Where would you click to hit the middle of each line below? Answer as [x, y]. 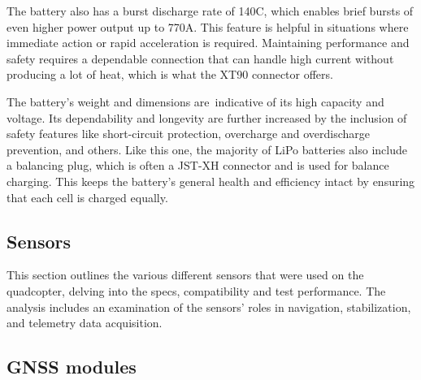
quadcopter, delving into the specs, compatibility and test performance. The [196, 290]
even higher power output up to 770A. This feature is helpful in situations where [208, 26]
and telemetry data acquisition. [85, 323]
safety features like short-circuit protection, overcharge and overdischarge [189, 134]
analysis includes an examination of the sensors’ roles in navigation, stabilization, [209, 307]
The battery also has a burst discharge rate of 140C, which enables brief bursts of [210, 11]
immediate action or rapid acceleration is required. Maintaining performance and [208, 43]
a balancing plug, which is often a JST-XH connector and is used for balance [198, 165]
